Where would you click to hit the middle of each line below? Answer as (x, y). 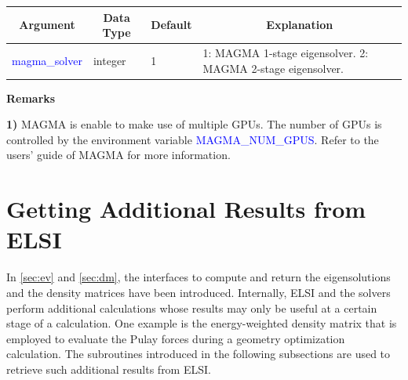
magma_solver (47, 60)
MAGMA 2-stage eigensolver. (273, 68)
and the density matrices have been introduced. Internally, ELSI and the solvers (199, 292)
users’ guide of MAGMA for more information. (118, 155)
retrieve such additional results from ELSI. (109, 369)
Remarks (31, 98)
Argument (47, 25)
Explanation (300, 25)
